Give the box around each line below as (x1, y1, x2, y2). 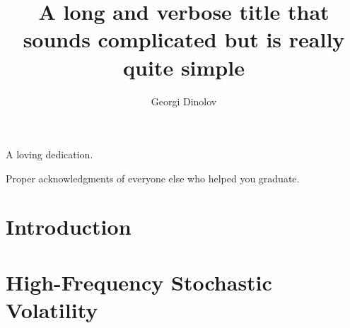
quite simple (123, 52, 245, 81)
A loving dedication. (6, 147, 93, 162)
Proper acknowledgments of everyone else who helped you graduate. (6, 170, 300, 185)
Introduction (6, 212, 132, 241)
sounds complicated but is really (23, 25, 345, 54)
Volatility (6, 295, 98, 324)
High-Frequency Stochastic (6, 267, 272, 296)
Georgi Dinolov (151, 93, 217, 108)
